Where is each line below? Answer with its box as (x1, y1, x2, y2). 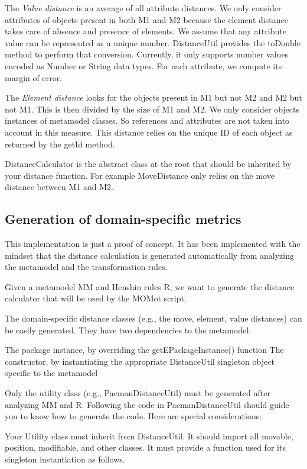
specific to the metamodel (5, 367, 98, 379)
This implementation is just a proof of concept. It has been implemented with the (5, 237, 301, 250)
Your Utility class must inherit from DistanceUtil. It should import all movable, (5, 429, 293, 442)
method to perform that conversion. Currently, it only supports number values (5, 48, 289, 60)
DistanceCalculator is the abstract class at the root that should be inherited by (5, 158, 292, 170)
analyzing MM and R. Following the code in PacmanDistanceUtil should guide (5, 398, 289, 410)
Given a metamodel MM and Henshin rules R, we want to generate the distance (5, 280, 295, 293)
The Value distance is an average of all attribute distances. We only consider (5, 2, 282, 14)
